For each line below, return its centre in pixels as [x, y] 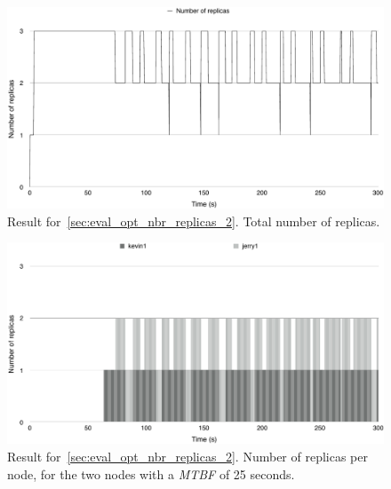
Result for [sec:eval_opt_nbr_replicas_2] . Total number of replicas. [194, 221]
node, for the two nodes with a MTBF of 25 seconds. [151, 473]
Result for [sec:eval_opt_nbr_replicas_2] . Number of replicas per [188, 456]
